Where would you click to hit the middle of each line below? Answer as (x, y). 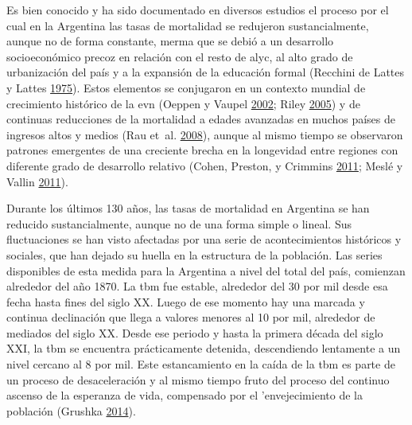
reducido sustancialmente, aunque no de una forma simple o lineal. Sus (179, 223)
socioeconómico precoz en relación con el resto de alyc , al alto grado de (180, 56)
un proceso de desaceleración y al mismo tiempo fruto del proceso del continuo (198, 379)
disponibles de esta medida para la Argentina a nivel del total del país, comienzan (206, 270)
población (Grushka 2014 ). (71, 410)
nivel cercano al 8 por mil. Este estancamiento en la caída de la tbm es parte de (201, 364)
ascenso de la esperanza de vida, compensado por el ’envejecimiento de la (185, 395)
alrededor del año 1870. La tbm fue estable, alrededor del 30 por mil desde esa (197, 286)
